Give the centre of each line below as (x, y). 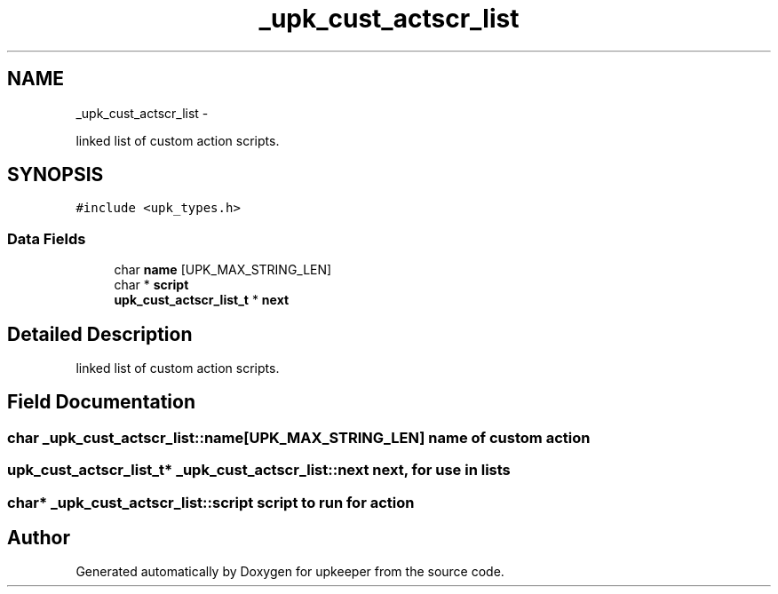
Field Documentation (101, 402)
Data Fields (47, 238)
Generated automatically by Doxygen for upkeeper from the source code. (290, 572)
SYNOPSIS (56, 175)
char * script (151, 285)
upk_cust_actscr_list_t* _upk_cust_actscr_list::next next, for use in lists (259, 470)
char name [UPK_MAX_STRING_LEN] (223, 270)
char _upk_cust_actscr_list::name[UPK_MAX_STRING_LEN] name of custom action (299, 437)
